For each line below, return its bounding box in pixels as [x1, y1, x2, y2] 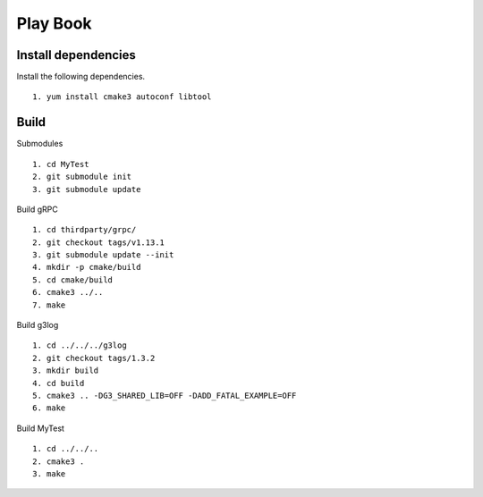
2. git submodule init [32, 172, 132, 182]
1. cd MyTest [32, 159, 89, 169]
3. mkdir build [32, 366, 99, 375]
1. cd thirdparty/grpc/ [32, 224, 137, 235]
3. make [32, 468, 66, 478]
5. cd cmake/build [32, 274, 114, 285]
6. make [32, 403, 66, 413]
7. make [32, 299, 66, 310]
